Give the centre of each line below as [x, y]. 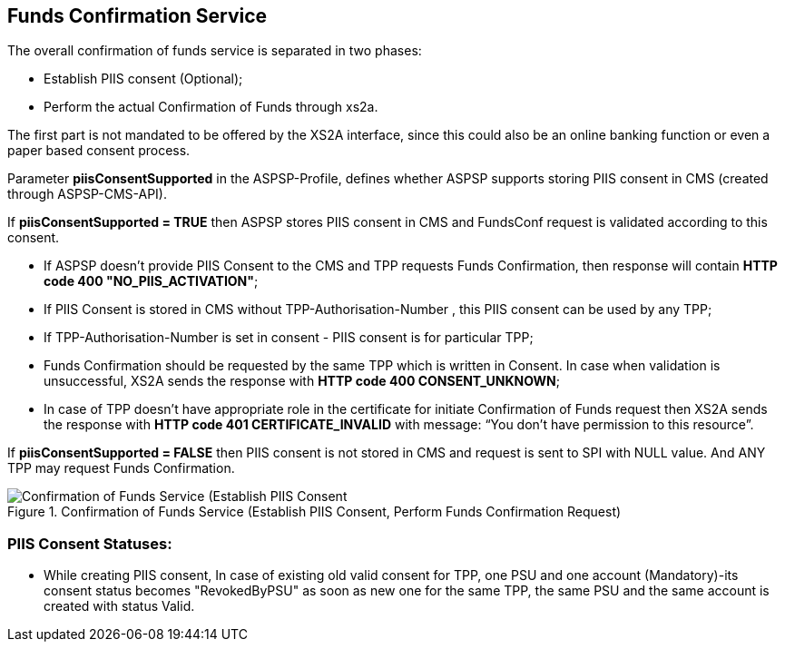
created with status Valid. [119, 606]
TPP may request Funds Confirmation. [121, 468]
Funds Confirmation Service [137, 16]
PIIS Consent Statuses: [90, 543]
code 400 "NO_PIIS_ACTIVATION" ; [151, 281]
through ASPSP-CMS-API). [88, 194]
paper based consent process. [99, 151]
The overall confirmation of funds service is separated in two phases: [215, 51]
